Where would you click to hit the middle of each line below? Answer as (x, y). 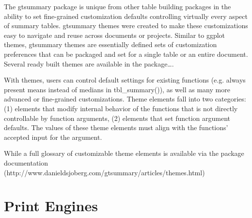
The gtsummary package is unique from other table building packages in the (118, 6)
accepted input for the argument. (53, 137)
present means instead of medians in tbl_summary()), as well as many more (117, 89)
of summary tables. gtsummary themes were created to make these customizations (126, 25)
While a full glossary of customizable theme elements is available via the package (124, 153)
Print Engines (51, 206)
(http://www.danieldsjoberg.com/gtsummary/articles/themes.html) (104, 172)
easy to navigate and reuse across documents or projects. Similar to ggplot (115, 35)
